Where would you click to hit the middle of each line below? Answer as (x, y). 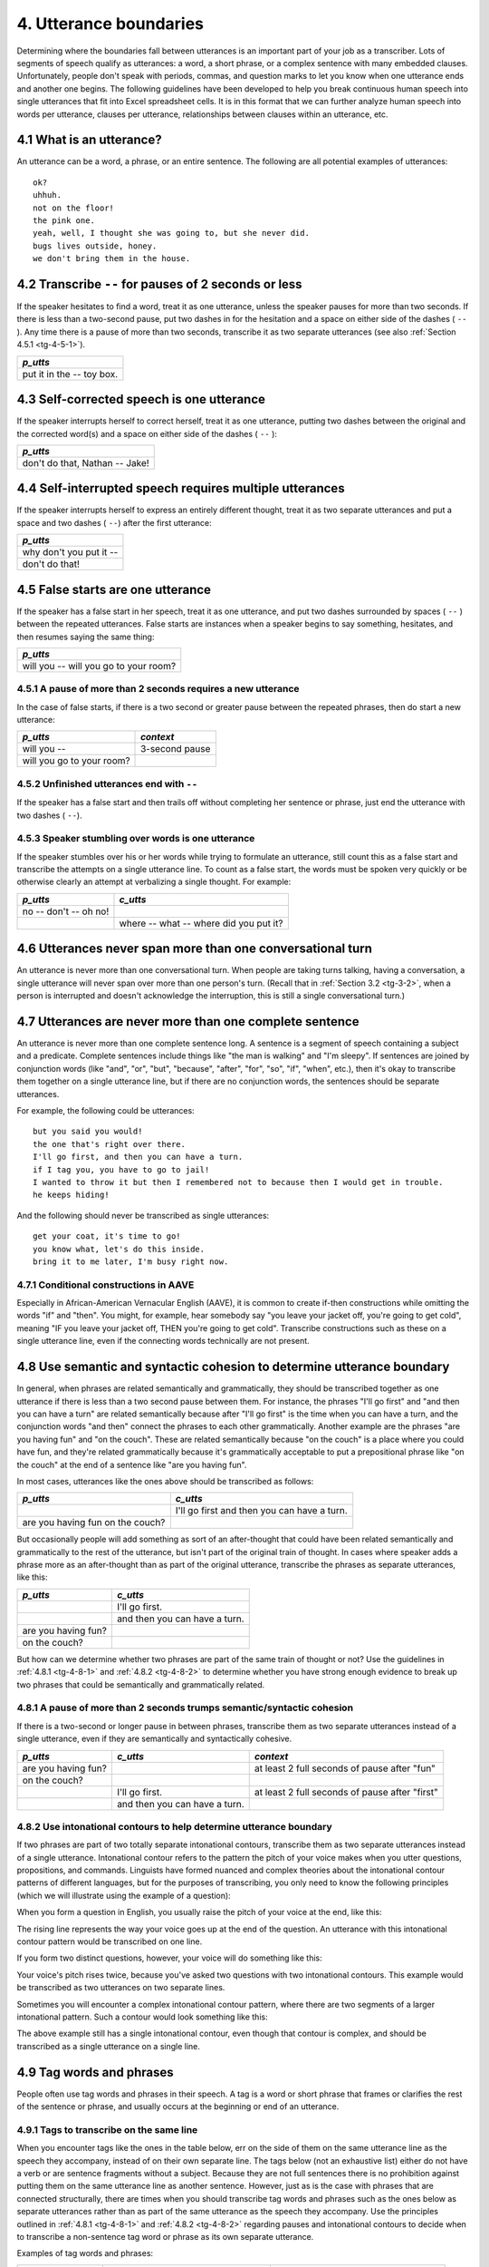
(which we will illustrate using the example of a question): (124, 1895)
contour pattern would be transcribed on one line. (110, 1941)
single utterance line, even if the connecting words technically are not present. (163, 1341)
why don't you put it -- (70, 552)
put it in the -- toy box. (70, 374)
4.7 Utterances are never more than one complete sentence (188, 1022)
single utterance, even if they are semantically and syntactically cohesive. (154, 1739)
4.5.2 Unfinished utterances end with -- (107, 783)
